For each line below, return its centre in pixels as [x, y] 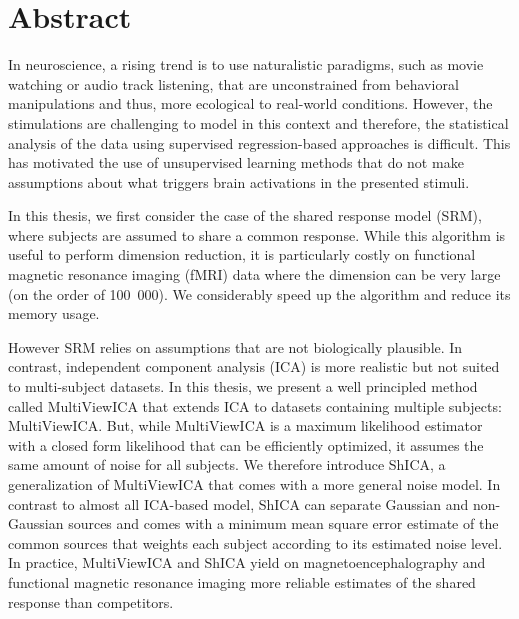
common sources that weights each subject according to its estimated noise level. [255, 542]
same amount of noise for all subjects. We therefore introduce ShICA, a [227, 464]
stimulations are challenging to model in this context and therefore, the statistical [258, 122]
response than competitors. [91, 601]
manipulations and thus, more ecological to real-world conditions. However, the [250, 103]
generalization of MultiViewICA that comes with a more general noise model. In [254, 484]
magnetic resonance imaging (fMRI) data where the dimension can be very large [254, 274]
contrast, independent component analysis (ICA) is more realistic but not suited [254, 366]
